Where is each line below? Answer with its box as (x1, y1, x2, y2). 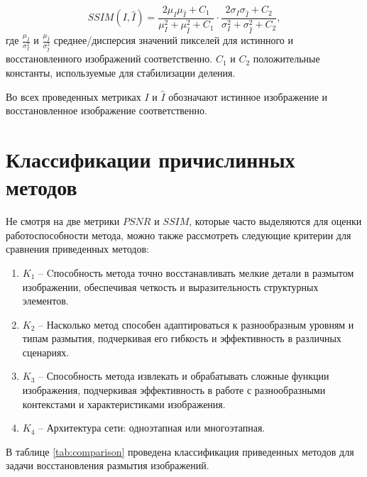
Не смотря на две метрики (6, 214, 120, 229)
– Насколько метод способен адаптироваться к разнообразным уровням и (38, 317, 354, 331)
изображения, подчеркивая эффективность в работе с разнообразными (22, 383, 326, 397)
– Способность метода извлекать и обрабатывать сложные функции (38, 368, 329, 383)
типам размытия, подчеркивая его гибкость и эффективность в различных (22, 331, 341, 346)
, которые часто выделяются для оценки (189, 214, 362, 229)
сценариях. (22, 344, 70, 359)
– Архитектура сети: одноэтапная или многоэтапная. (38, 420, 265, 435)
